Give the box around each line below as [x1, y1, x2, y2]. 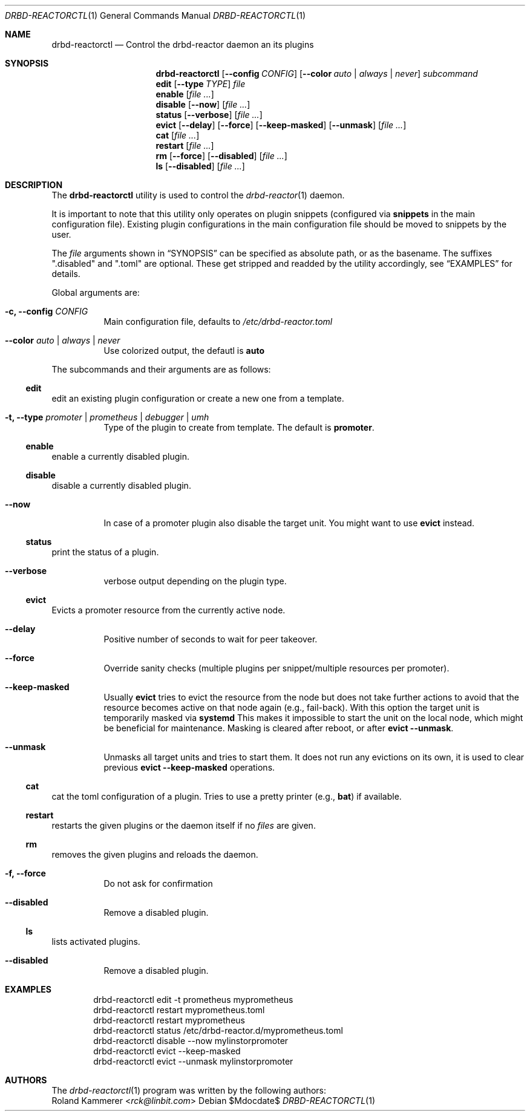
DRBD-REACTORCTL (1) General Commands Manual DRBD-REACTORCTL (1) [5, 10, 306, 21]
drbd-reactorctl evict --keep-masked [93, 1046, 241, 1056]
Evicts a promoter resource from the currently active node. [51, 605, 286, 615]
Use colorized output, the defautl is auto [103, 345, 264, 356]
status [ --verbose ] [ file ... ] [155, 109, 263, 120]
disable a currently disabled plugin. [51, 480, 191, 491]
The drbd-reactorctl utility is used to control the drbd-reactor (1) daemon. [51, 190, 345, 200]
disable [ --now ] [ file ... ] [155, 99, 250, 109]
